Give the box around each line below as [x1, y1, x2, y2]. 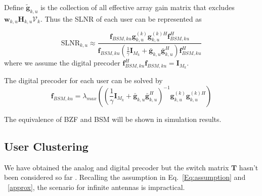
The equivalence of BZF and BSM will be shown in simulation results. [4, 113, 222, 124]
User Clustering [4, 138, 89, 154]
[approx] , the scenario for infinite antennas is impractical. [8, 181, 185, 192]
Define [4, 2, 24, 12]
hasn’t [239, 162, 258, 172]
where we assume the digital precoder [4, 57, 120, 68]
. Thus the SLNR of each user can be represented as [40, 13, 202, 24]
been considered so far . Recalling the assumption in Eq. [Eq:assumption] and [4, 172, 246, 182]
